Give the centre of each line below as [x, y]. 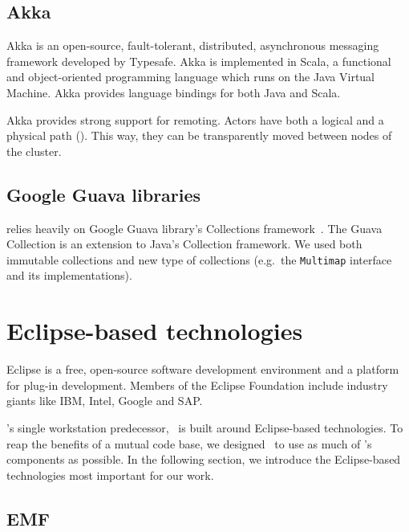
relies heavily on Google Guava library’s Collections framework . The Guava [194, 228]
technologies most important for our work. [110, 475]
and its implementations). [69, 275]
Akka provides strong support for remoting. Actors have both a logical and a [195, 119]
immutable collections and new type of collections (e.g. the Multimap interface [199, 259]
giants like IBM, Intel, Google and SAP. [105, 401]
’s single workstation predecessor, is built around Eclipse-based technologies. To [205, 427]
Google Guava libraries [104, 194]
